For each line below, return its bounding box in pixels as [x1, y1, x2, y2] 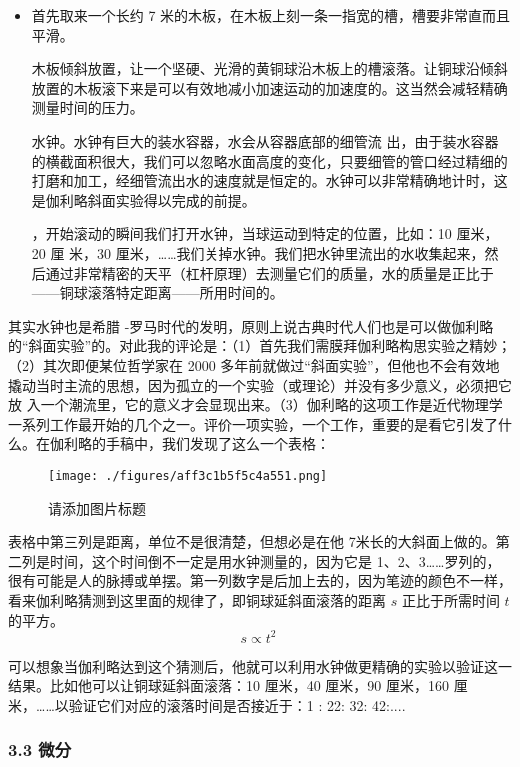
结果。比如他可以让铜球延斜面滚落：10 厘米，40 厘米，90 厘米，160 [8, 675, 449, 696]
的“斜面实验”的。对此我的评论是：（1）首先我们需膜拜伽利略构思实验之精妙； [8, 335, 512, 356]
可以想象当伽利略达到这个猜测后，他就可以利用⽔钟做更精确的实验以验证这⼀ [8, 655, 512, 676]
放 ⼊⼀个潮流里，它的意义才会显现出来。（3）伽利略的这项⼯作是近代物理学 [8, 394, 503, 415]
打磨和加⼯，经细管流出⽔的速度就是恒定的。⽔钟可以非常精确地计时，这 [31, 170, 508, 191]
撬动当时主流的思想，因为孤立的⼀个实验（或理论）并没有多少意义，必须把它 [8, 374, 512, 395]
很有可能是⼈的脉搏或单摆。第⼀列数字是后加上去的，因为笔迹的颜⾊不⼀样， [8, 570, 512, 591]
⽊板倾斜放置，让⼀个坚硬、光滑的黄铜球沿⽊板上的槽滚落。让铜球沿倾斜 [31, 58, 508, 79]
